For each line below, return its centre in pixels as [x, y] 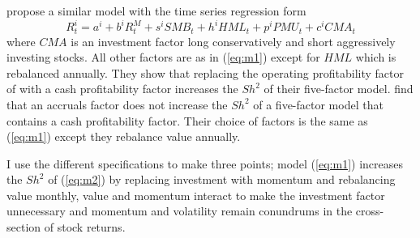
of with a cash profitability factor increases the [122, 89]
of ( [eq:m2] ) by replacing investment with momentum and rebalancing [222, 179]
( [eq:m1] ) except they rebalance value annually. [124, 136]
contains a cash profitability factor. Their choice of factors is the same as [187, 120]
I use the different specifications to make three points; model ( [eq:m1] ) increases [205, 163]
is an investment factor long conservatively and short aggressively [233, 41]
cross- [370, 211]
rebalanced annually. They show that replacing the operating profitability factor [205, 72]
